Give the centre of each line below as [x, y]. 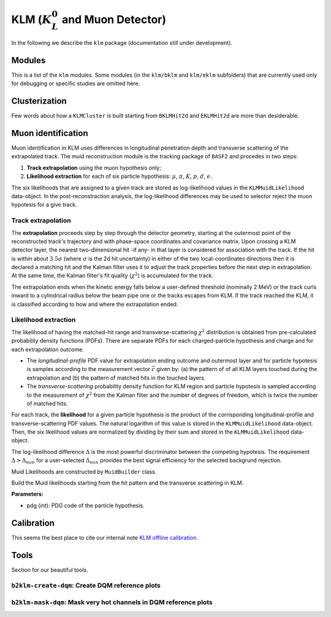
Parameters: [28, 494]
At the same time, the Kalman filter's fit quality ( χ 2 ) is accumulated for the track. [112, 275]
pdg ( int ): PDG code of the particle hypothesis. [86, 505]
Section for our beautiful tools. [50, 570]
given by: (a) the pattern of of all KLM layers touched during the [237, 369]
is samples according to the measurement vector [88, 369]
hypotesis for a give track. [44, 205]
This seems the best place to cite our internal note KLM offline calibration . [105, 537]
